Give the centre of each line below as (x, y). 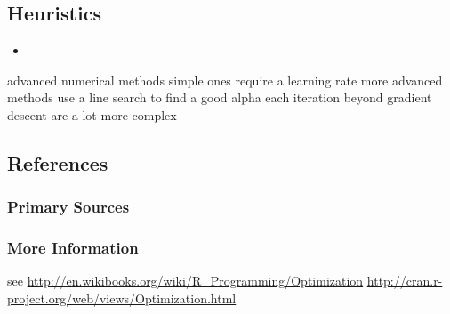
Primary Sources (68, 207)
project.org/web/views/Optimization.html (122, 298)
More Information (73, 248)
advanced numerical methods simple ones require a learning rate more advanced (225, 80)
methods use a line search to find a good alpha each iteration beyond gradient (220, 97)
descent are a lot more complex (92, 114)
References (58, 162)
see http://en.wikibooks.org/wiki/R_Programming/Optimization (185, 281)
